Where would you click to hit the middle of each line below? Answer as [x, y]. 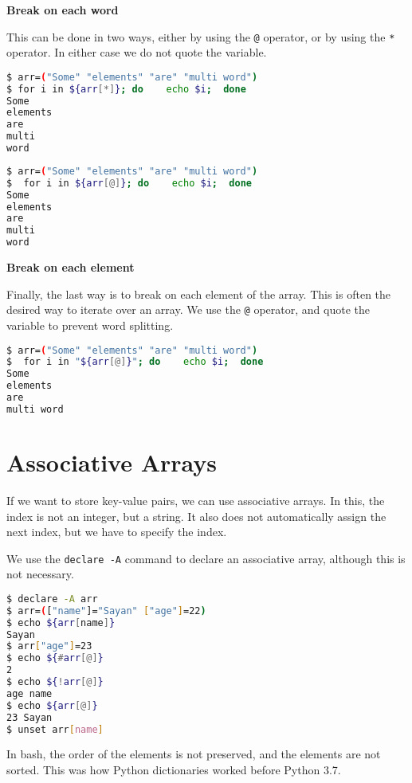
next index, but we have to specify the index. [117, 532]
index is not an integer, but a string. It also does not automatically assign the [196, 516]
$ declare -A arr [52, 599]
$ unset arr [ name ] [55, 729]
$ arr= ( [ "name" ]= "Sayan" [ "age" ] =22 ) [106, 611]
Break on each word [63, 10]
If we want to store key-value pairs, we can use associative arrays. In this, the [196, 500]
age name [29, 693]
